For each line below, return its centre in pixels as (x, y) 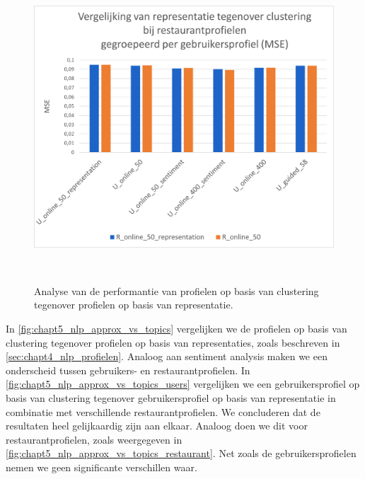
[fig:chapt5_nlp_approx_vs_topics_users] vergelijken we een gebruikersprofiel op (183, 384)
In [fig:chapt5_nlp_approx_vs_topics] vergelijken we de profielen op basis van (176, 328)
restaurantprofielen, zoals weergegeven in (94, 439)
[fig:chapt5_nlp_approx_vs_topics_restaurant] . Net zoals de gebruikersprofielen (181, 453)
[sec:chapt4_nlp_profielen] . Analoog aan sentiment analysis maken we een (167, 356)
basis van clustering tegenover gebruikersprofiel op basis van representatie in (171, 397)
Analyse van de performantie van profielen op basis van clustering (176, 290)
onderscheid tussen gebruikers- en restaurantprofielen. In (128, 370)
